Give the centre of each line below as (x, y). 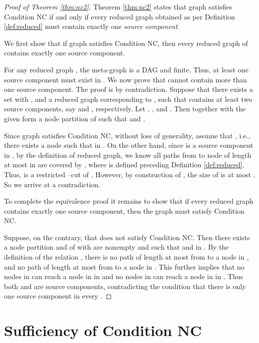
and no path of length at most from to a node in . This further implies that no (124, 266)
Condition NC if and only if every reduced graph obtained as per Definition (120, 16)
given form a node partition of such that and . (75, 118)
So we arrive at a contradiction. (52, 184)
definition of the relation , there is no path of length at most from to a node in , (127, 257)
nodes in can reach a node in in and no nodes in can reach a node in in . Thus (124, 276)
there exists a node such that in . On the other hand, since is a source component (129, 145)
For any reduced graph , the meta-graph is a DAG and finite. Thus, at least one (126, 69)
